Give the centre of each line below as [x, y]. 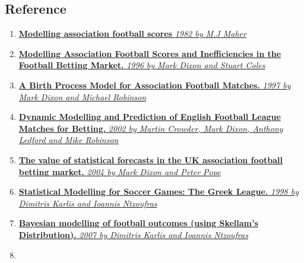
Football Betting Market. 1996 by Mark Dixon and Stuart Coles [142, 65]
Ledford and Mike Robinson [69, 140]
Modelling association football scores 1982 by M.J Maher [132, 34]
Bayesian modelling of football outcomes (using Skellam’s [138, 223]
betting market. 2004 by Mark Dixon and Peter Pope [120, 171]
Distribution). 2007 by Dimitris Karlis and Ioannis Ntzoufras [133, 234]
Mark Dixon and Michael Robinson [83, 96]
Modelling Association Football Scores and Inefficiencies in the [150, 53]
